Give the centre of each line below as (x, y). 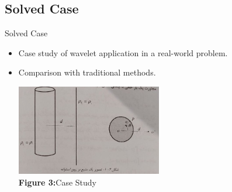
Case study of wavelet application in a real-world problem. (123, 52)
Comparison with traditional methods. (87, 72)
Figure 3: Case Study (57, 182)
